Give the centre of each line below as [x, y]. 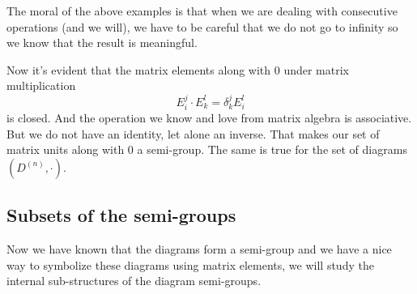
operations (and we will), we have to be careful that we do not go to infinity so [202, 26]
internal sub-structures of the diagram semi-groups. [134, 281]
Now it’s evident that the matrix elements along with [139, 69]
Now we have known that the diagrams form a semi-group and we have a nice [199, 249]
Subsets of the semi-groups [121, 215]
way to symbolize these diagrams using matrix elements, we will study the [190, 264]
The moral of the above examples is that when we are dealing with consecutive [202, 11]
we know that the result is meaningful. [102, 43]
